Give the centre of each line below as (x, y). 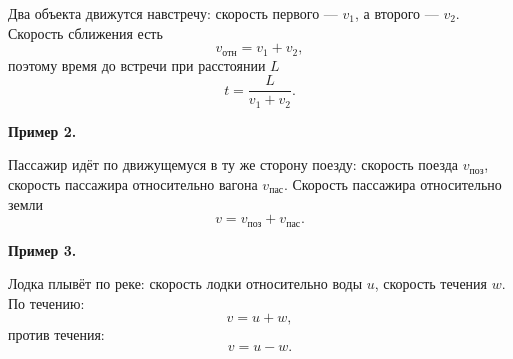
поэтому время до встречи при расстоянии (137, 64)
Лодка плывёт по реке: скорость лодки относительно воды (185, 283)
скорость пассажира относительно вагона (133, 183)
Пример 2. (42, 130)
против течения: (56, 334)
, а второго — (397, 13)
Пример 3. (42, 249)
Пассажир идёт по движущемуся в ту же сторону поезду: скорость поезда (233, 164)
